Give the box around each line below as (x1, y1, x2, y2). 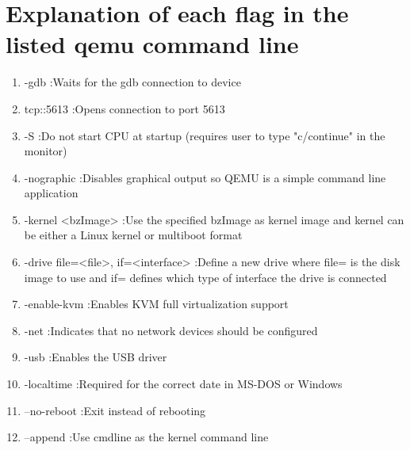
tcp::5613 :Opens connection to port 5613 (24, 100, 225, 116)
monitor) (24, 143, 67, 159)
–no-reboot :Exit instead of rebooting (24, 402, 206, 418)
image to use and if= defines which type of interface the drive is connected (24, 269, 387, 285)
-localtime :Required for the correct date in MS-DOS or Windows (24, 376, 343, 392)
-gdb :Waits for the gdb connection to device (24, 74, 241, 90)
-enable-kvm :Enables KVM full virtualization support (24, 296, 289, 312)
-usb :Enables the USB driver (24, 349, 167, 365)
